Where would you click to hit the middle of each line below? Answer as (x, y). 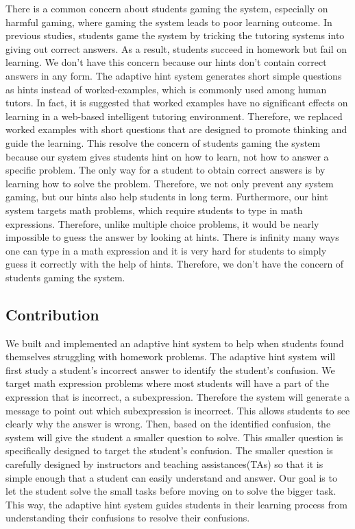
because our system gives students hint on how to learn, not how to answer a (167, 156)
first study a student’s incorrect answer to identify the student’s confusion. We (170, 369)
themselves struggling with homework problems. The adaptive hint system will (171, 356)
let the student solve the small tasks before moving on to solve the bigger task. (171, 491)
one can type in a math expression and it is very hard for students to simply (166, 250)
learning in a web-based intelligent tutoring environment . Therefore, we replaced (174, 116)
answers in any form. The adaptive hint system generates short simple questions (174, 75)
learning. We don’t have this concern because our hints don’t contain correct (166, 62)
